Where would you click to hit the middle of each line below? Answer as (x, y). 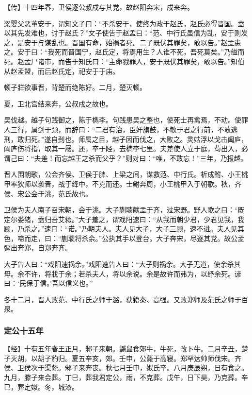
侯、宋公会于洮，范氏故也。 (48, 193)
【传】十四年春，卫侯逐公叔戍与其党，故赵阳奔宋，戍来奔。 (99, 7)
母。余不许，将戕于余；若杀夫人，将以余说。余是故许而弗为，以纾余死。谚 (123, 273)
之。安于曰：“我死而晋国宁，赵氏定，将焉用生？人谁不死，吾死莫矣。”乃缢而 (124, 52)
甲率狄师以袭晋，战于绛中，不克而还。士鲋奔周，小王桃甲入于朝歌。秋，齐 (123, 183)
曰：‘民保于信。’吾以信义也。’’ (48, 283)
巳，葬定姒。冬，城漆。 (41, 386)
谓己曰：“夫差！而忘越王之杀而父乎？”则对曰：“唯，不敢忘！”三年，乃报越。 (126, 158)
